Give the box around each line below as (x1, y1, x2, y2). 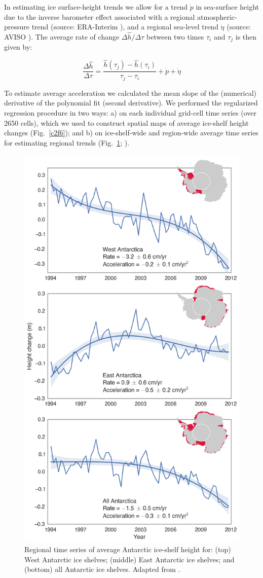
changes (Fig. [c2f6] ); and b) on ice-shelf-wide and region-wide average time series (4, 127, 258, 138)
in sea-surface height (196, 2, 259, 12)
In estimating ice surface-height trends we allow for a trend (4, 2, 188, 12)
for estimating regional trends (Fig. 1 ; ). (4, 137, 130, 148)
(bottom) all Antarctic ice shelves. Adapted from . (24, 564, 180, 574)
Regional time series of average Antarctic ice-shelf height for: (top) (24, 544, 231, 555)
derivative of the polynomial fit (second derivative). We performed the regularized (4, 97, 258, 108)
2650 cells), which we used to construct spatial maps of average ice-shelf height (4, 117, 249, 128)
